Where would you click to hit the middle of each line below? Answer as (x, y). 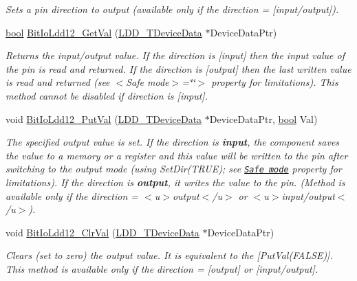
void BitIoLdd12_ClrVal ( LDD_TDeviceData (102, 232)
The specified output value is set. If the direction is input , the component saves (173, 142)
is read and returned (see (58, 82)
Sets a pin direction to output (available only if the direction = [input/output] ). (172, 9)
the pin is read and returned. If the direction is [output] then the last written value (178, 68)
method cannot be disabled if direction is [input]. (107, 95)
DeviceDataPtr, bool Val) (263, 119)
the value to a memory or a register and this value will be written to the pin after (177, 155)
